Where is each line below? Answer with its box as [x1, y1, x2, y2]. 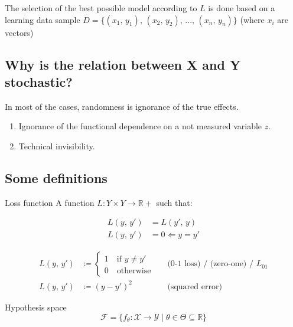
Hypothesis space [5, 300, 67, 313]
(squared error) [167, 282, 222, 291]
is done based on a [208, 2, 275, 14]
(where [240, 13, 265, 25]
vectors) [5, 26, 34, 38]
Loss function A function [5, 196, 95, 208]
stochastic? [5, 72, 73, 90]
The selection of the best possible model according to [5, 2, 197, 14]
